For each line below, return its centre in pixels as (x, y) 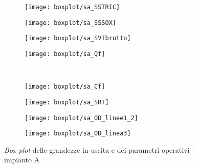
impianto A (22, 160)
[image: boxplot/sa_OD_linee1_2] (81, 118)
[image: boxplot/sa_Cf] (65, 87)
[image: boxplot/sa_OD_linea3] (78, 134)
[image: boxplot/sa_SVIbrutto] (78, 38)
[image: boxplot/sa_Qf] (65, 54)
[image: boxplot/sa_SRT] (67, 102)
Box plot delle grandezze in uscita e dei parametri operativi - (99, 149)
